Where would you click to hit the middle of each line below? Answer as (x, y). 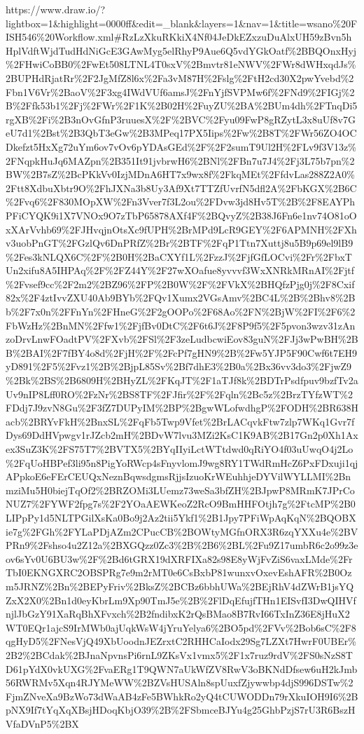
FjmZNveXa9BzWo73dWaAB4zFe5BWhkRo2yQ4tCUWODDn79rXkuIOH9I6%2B (182, 696)
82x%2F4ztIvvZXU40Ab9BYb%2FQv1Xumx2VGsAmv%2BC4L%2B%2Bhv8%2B (181, 298)
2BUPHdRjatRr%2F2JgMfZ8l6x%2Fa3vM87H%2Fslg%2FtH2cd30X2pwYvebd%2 (180, 77)
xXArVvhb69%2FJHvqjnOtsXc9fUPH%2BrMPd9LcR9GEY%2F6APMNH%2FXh (181, 229)
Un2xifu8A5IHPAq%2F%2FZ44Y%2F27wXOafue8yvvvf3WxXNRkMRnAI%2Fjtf (180, 270)
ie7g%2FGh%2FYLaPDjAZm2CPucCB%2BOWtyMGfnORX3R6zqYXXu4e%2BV (182, 531)
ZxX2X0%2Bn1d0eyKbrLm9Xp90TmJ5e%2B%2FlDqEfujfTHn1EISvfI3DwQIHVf (181, 600)
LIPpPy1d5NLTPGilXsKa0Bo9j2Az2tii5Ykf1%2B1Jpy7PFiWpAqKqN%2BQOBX (181, 517)
